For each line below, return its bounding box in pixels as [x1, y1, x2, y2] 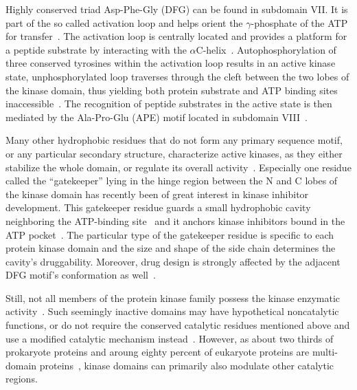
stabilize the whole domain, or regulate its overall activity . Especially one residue [5, 160, 352, 174]
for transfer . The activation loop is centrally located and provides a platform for [5, 29, 347, 43]
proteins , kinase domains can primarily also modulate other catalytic [39, 358, 334, 372]
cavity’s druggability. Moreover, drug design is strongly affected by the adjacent [5, 254, 341, 268]
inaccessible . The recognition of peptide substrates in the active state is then [5, 96, 332, 111]
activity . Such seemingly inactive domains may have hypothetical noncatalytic [5, 304, 339, 318]
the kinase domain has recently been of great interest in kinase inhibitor [5, 186, 309, 201]
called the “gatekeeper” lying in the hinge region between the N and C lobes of [5, 173, 338, 188]
